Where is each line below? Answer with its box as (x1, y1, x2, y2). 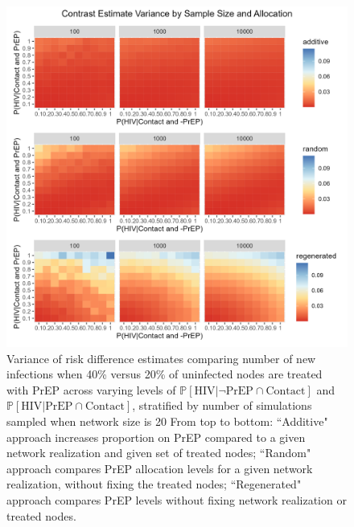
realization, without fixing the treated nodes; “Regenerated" (6, 476, 302, 492)
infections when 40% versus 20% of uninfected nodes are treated (6, 366, 323, 382)
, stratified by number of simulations (132, 397, 312, 414)
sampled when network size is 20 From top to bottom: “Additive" (6, 412, 328, 429)
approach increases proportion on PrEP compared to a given (6, 428, 306, 445)
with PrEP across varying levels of (6, 381, 176, 398)
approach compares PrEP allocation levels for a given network (6, 460, 313, 476)
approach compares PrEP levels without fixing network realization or (6, 491, 347, 508)
